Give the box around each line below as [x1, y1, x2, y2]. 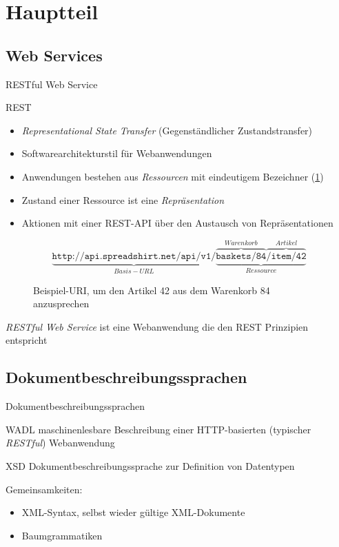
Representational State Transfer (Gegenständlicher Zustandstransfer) [21, 123, 313, 137]
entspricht [6, 333, 48, 347]
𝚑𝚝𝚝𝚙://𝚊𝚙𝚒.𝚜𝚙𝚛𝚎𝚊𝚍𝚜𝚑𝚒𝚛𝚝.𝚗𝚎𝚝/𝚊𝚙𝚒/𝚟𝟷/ [52, 251, 216, 262]
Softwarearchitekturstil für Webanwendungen [21, 146, 212, 161]
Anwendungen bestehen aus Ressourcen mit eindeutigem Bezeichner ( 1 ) [21, 169, 324, 183]
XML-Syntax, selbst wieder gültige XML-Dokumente [21, 505, 245, 519]
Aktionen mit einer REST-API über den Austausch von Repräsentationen [21, 216, 333, 230]
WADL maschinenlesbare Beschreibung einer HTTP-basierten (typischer [6, 422, 311, 436]
